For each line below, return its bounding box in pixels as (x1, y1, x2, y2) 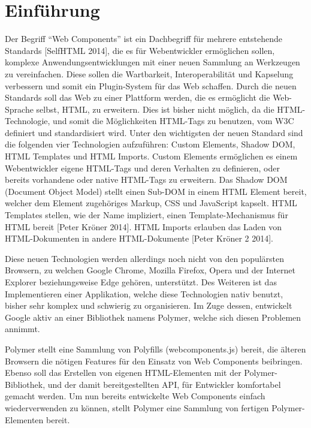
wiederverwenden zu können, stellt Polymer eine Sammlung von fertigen (5, 401, 269, 414)
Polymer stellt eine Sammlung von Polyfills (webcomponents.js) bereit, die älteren (5, 342, 306, 355)
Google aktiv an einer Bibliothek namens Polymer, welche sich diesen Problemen (5, 311, 301, 323)
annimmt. (5, 322, 40, 335)
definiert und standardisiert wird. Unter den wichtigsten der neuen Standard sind (5, 126, 303, 138)
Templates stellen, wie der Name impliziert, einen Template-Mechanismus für (5, 209, 288, 221)
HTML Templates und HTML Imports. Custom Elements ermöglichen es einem (5, 150, 298, 162)
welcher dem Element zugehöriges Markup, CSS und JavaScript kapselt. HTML (5, 197, 297, 209)
